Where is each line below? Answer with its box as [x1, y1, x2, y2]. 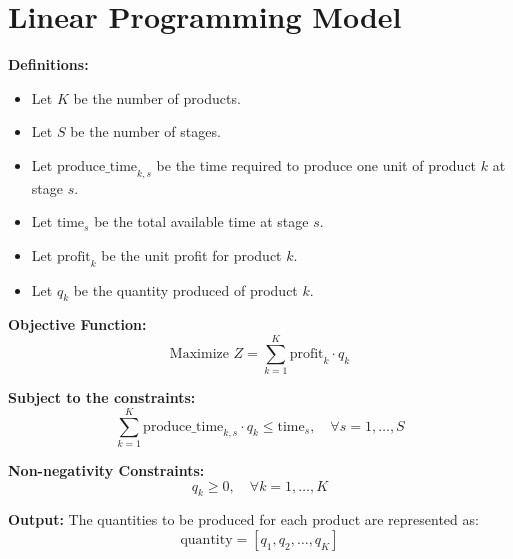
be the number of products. [73, 87, 241, 108]
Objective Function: [8, 314, 147, 335]
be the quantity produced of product [73, 279, 298, 300]
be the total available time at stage [94, 211, 309, 232]
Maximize [169, 346, 229, 361]
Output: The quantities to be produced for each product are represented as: [8, 509, 479, 530]
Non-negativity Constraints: [8, 459, 205, 480]
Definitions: [8, 54, 89, 75]
